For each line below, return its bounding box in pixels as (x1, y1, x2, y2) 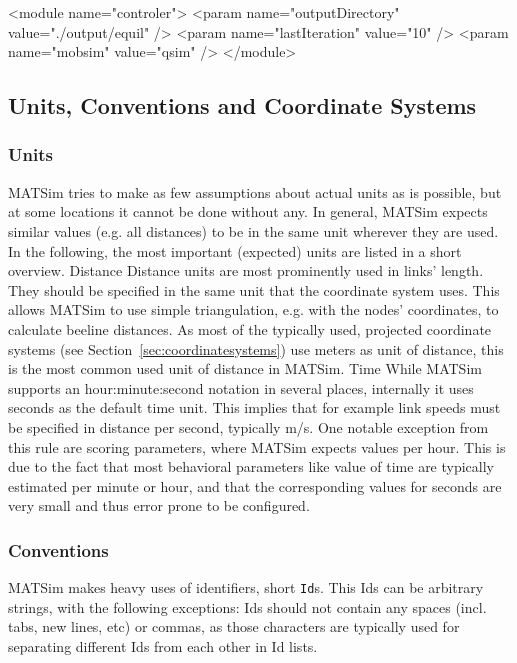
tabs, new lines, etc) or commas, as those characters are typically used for (8, 616, 460, 637)
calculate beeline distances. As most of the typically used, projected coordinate (8, 318, 492, 339)
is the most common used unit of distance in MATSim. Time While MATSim (8, 358, 482, 379)
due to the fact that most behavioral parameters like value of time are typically (8, 456, 495, 477)
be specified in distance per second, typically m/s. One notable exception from (8, 416, 489, 437)
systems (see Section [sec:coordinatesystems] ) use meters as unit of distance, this (8, 338, 504, 359)
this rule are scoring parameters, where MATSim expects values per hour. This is (8, 436, 506, 457)
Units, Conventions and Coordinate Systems (8, 90, 477, 121)
